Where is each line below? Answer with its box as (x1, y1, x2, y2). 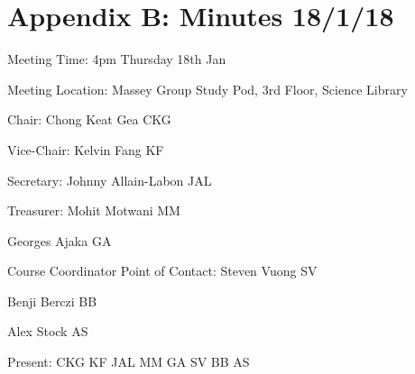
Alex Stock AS (7, 322, 88, 341)
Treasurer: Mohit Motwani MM (7, 201, 180, 220)
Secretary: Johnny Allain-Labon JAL (7, 170, 212, 189)
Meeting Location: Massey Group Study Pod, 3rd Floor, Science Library (7, 79, 408, 98)
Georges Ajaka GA (7, 231, 112, 250)
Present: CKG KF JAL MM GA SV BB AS (7, 352, 250, 371)
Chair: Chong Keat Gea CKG (7, 110, 171, 129)
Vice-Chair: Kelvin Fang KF (7, 140, 164, 159)
